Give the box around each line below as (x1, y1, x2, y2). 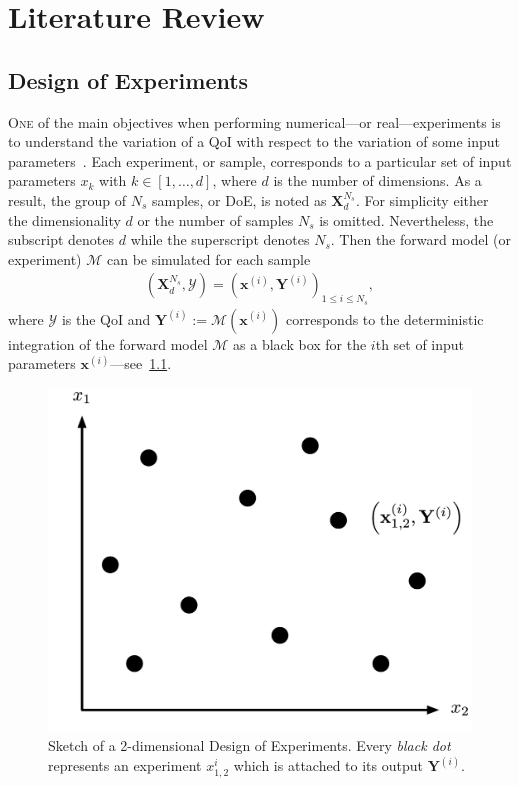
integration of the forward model (8, 333, 208, 354)
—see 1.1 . (110, 353, 172, 374)
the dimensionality (8, 209, 121, 230)
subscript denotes (8, 229, 115, 250)
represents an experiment (48, 755, 202, 776)
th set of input (375, 333, 465, 354)
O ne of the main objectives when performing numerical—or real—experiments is (8, 111, 501, 132)
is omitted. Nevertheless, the (319, 209, 494, 230)
